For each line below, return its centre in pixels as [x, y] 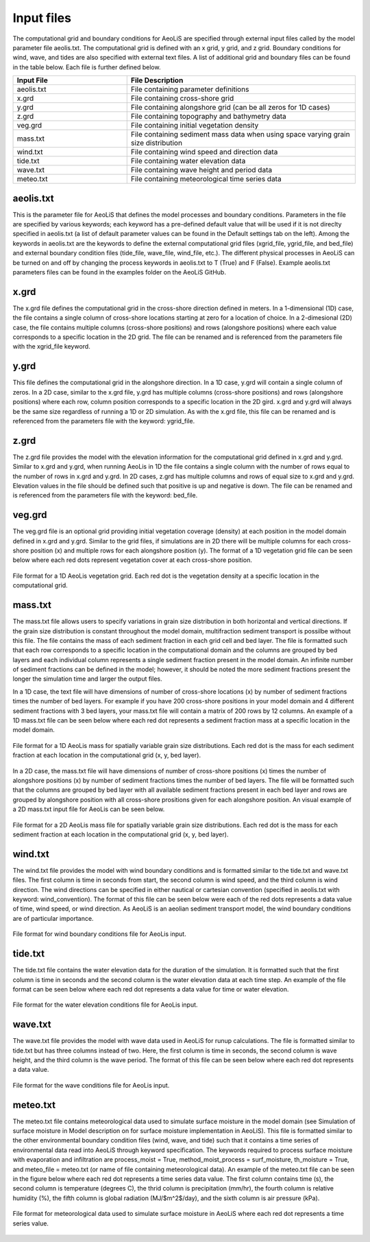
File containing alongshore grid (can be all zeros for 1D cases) [230, 108]
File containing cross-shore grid [182, 98]
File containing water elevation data [188, 161]
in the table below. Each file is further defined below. [87, 67]
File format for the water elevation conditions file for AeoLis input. [105, 1005]
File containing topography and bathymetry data [209, 117]
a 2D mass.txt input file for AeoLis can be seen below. [89, 809]
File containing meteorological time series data [206, 179]
